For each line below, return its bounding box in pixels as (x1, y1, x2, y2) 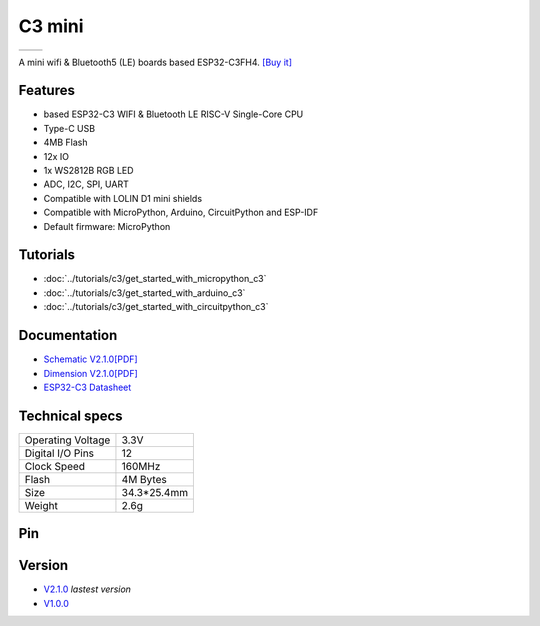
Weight (24, 498, 59, 512)
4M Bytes (121, 472, 167, 486)
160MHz (121, 459, 161, 473)
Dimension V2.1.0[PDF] (43, 367, 139, 379)
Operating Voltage (24, 433, 111, 447)
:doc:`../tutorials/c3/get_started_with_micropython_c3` (43, 273, 267, 285)
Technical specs (18, 407, 124, 424)
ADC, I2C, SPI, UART (43, 178, 129, 190)
